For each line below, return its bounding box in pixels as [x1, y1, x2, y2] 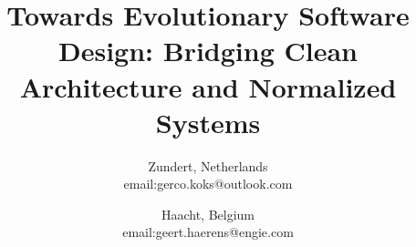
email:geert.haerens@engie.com [122, 222, 294, 242]
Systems [155, 103, 261, 140]
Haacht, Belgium [161, 204, 255, 223]
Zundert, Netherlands [148, 156, 268, 175]
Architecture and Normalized [19, 67, 397, 105]
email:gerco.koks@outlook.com [123, 174, 293, 193]
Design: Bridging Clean [58, 32, 358, 69]
